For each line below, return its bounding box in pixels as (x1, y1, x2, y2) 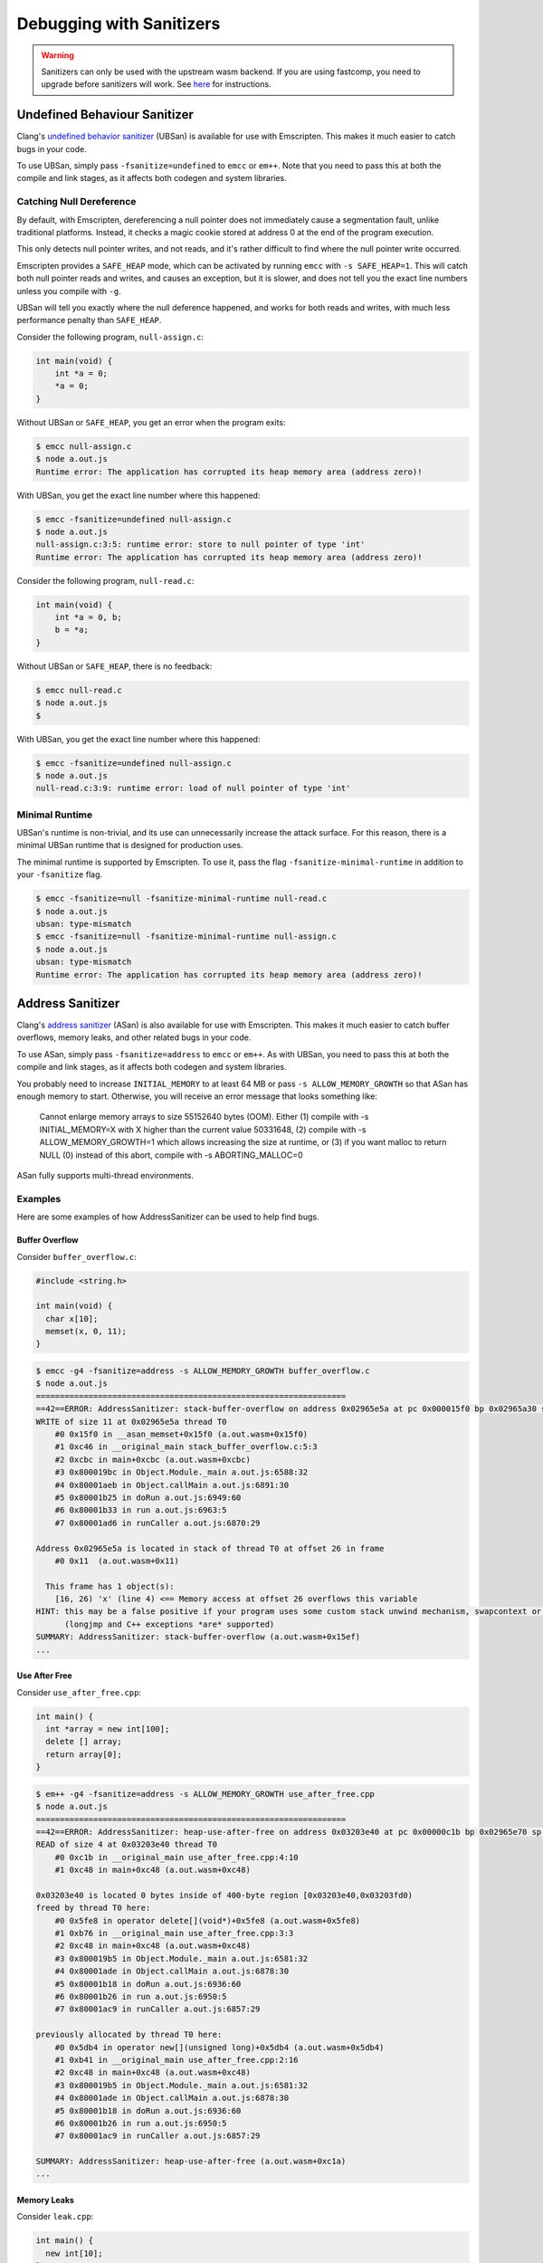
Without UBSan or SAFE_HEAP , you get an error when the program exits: (16, 416, 286, 427)
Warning (41, 50, 74, 61)
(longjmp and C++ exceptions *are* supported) (64, 1618, 275, 1629)
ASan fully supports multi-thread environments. (16, 1170, 195, 1180)
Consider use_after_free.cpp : (16, 1686, 142, 1697)
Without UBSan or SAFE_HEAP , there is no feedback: (16, 661, 213, 672)
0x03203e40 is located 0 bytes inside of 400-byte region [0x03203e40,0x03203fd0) (35, 1890, 414, 1900)
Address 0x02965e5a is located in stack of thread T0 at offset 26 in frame (35, 1543, 385, 1553)
